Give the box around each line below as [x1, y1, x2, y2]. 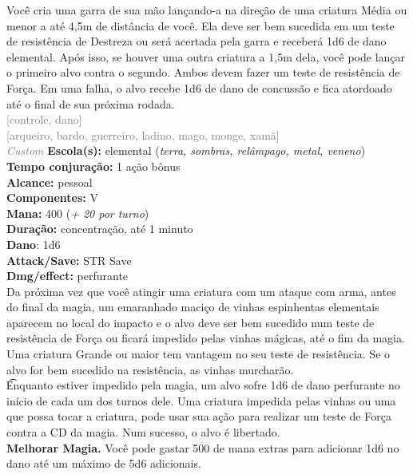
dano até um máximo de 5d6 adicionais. [6, 455, 201, 472]
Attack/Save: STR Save [6, 251, 132, 268]
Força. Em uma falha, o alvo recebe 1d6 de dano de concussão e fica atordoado [6, 79, 392, 96]
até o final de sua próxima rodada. [6, 95, 175, 112]
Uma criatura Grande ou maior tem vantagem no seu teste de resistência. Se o [6, 346, 391, 362]
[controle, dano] [6, 111, 82, 128]
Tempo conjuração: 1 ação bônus [6, 157, 181, 174]
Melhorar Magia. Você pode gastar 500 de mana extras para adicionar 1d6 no [6, 439, 399, 456]
